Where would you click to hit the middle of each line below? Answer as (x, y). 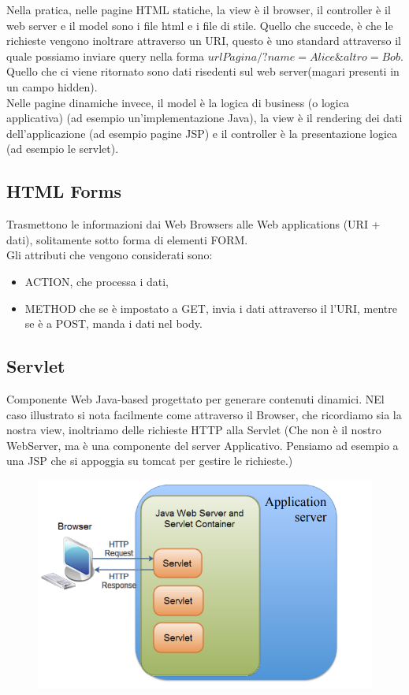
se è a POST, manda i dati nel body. (113, 323)
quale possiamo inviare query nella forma (106, 56)
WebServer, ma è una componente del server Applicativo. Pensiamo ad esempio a (203, 445)
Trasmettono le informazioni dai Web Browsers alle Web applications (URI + (193, 224)
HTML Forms (64, 191)
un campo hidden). (52, 86)
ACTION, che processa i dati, (97, 281)
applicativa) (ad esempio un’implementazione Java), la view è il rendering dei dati (204, 118)
